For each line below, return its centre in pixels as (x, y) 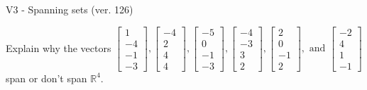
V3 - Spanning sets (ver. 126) (70, 9)
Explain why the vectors (59, 47)
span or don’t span (46, 78)
